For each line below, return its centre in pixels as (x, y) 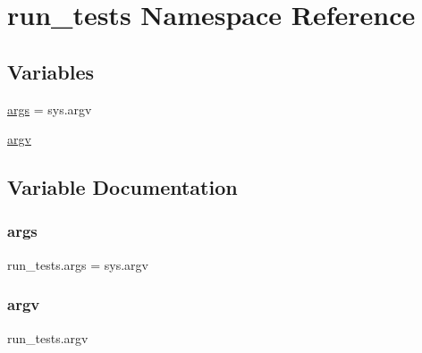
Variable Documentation (122, 187)
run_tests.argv (48, 337)
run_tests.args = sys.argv (78, 264)
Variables (51, 71)
